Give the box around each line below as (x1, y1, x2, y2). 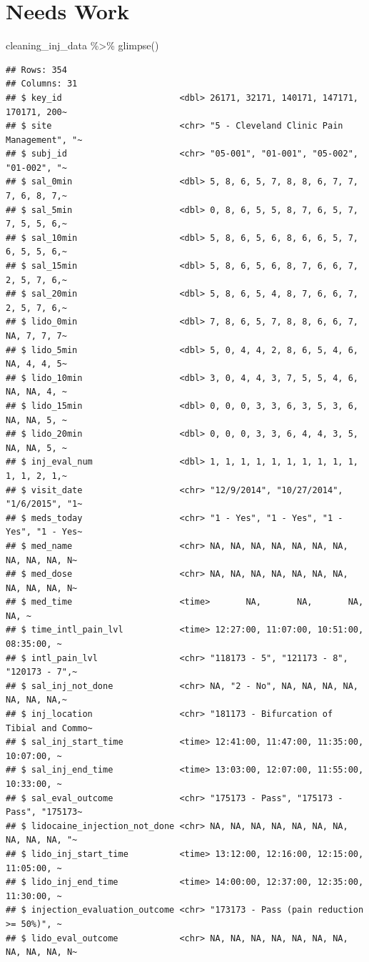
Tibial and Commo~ (6, 723, 93, 733)
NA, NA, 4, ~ (6, 387, 67, 397)
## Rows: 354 (6, 64, 67, 75)
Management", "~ (6, 134, 83, 145)
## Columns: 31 (6, 79, 78, 89)
